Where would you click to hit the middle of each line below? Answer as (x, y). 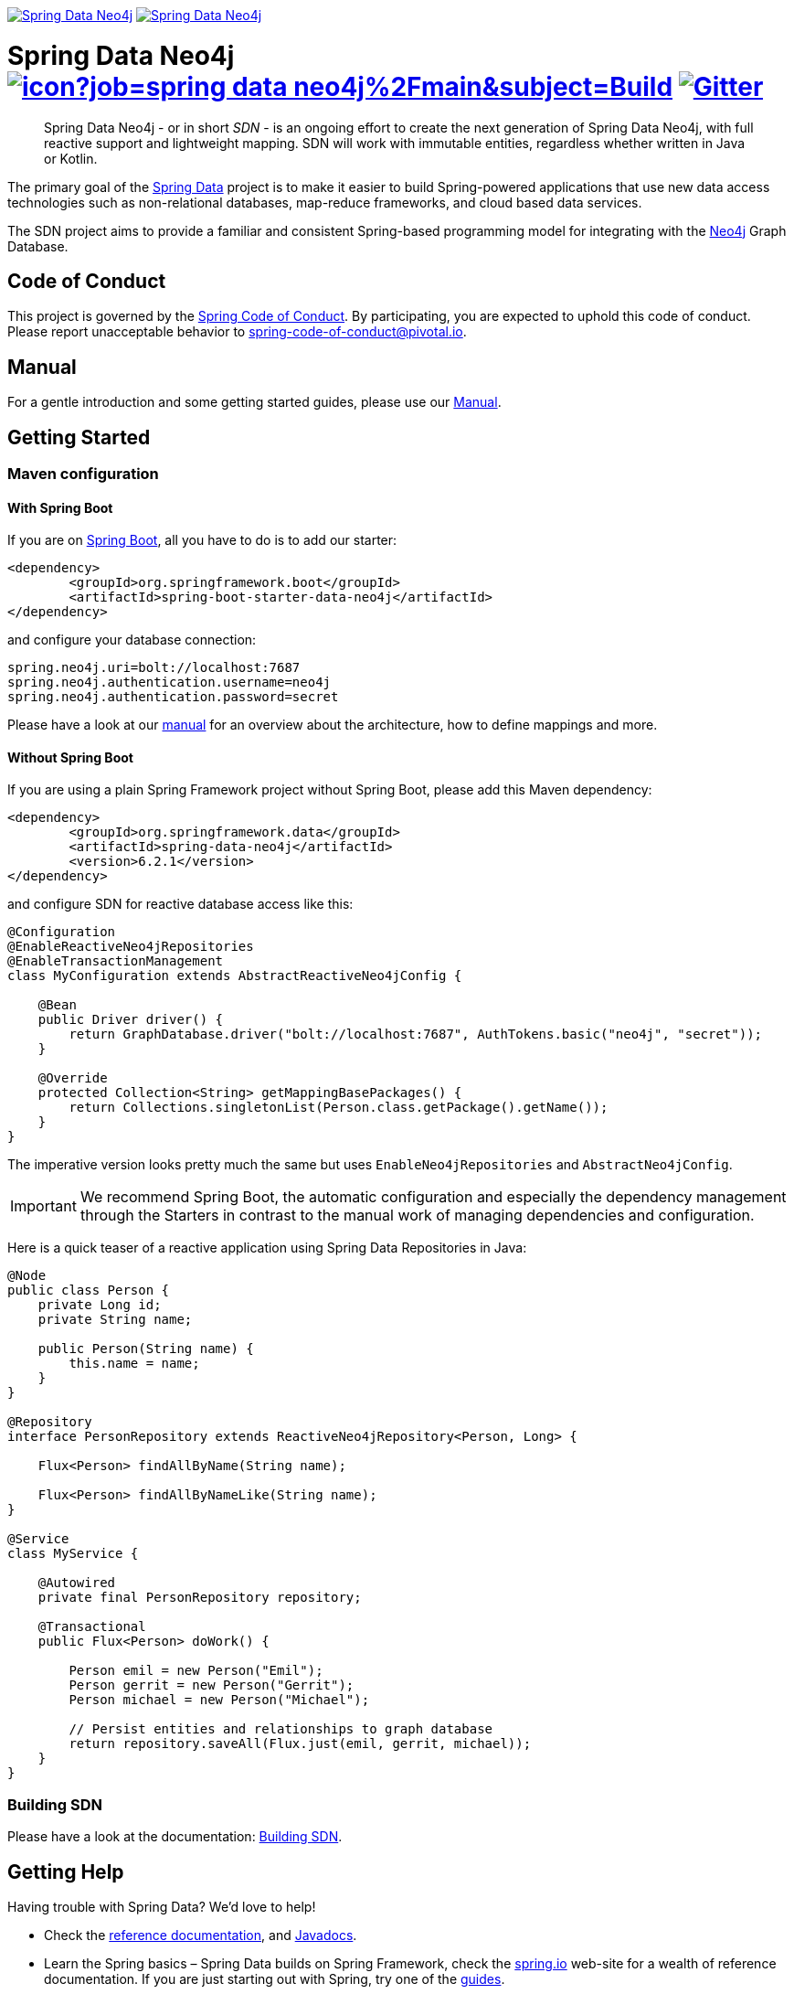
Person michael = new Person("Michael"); (219, 1700)
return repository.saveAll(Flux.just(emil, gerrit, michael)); (300, 1744)
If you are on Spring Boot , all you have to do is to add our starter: (202, 540)
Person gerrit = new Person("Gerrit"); (212, 1685)
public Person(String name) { (146, 1349)
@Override (73, 1078)
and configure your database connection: (132, 640)
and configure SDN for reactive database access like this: (180, 904)
